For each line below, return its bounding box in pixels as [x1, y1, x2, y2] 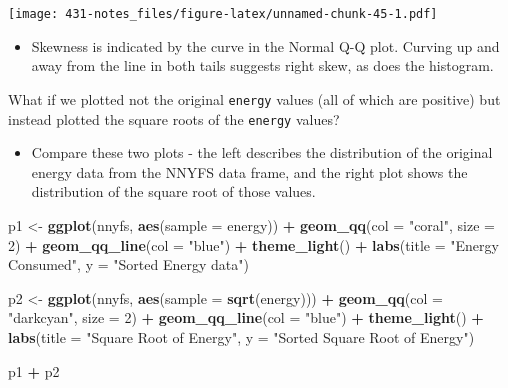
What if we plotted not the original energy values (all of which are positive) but [8, 88, 501, 109]
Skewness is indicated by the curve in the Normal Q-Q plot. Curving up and [31, 35, 500, 56]
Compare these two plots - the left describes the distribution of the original [31, 142, 493, 163]
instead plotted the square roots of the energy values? [8, 108, 340, 129]
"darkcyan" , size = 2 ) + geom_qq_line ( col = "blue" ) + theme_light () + [8, 307, 484, 328]
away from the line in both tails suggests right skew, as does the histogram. [31, 55, 494, 76]
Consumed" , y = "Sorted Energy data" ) [8, 254, 249, 275]
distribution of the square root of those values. [31, 181, 316, 202]
